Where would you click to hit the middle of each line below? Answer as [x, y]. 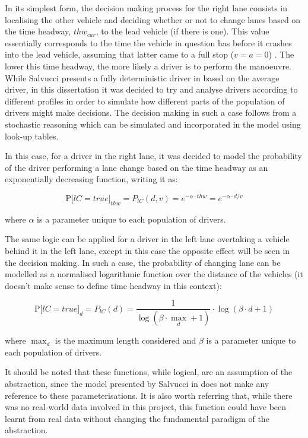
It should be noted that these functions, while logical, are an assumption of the [149, 372]
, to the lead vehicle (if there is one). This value [182, 31]
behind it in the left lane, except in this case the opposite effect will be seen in [147, 250]
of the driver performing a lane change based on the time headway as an [136, 167]
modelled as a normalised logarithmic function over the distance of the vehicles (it [154, 274]
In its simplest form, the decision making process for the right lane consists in [146, 8]
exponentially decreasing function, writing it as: [91, 179]
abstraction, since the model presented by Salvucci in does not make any [137, 384]
